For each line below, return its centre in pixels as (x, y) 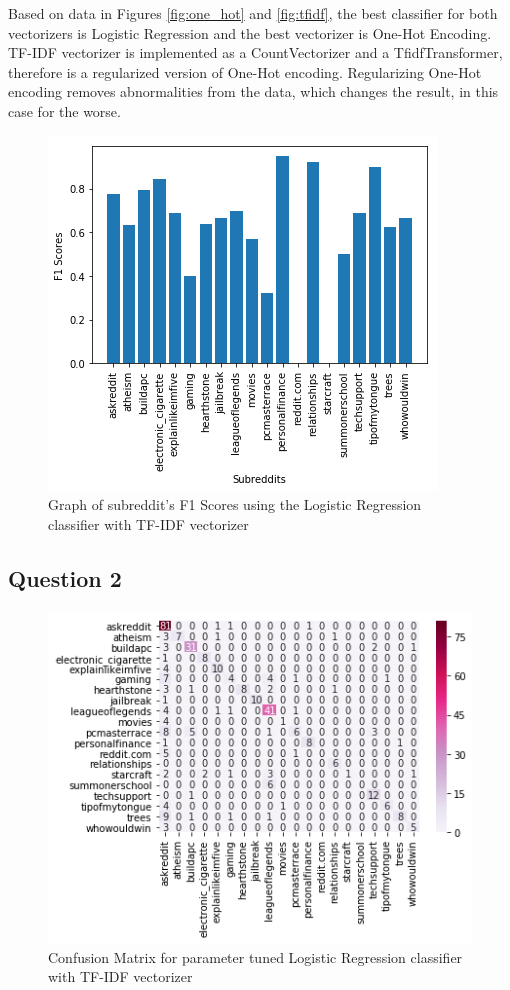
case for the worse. (64, 110)
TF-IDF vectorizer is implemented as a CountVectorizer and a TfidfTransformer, (255, 52)
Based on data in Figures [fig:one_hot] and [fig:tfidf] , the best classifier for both (253, 13)
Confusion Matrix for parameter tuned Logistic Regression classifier (255, 956)
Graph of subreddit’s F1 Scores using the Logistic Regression (235, 504)
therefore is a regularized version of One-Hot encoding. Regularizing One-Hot (245, 71)
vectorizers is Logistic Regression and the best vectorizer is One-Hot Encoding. (250, 32)
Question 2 (65, 577)
